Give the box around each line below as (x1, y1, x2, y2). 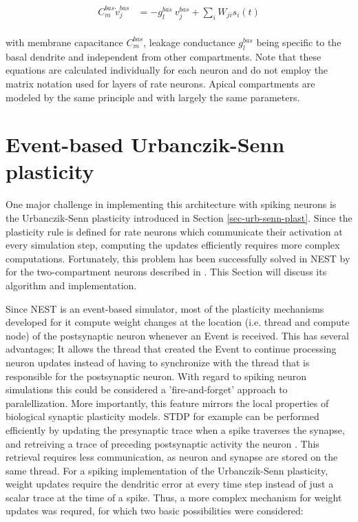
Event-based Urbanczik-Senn (6, 130, 285, 158)
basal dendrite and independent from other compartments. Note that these (6, 49, 322, 63)
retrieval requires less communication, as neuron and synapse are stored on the (6, 450, 338, 464)
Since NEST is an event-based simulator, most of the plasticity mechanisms (6, 301, 324, 315)
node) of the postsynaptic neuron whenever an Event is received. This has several (6, 328, 349, 342)
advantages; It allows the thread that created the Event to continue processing (6, 342, 337, 356)
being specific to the (256, 34, 341, 49)
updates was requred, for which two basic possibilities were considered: (6, 503, 304, 518)
